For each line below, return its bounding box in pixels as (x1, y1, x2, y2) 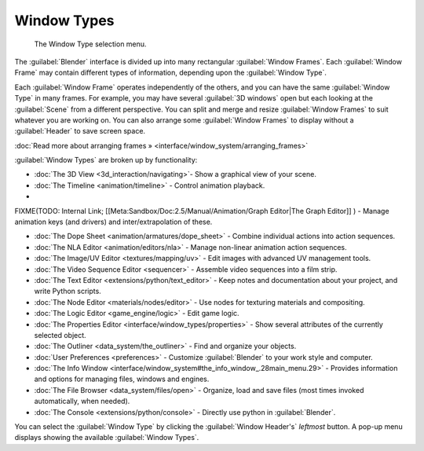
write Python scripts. (34, 287, 101, 296)
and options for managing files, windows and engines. (34, 374, 210, 384)
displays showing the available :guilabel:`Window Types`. (14, 433, 199, 442)
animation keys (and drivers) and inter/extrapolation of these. (14, 217, 213, 227)
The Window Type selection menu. (34, 39, 147, 49)
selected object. (34, 330, 86, 339)
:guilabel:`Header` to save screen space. (14, 126, 145, 136)
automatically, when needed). (34, 397, 130, 406)
